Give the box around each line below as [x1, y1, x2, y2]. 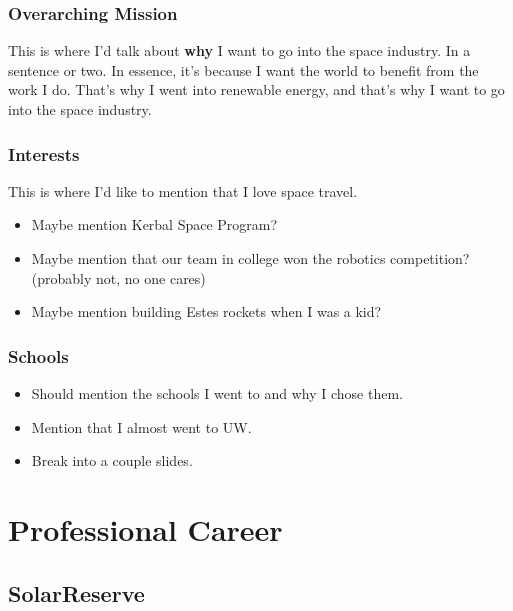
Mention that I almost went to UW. [31, 416, 252, 437]
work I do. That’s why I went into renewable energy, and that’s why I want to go [8, 79, 505, 100]
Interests [8, 141, 80, 166]
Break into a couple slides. [31, 450, 193, 471]
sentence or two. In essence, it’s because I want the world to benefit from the [8, 59, 479, 80]
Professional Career [8, 508, 283, 549]
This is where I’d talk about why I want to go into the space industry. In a [8, 40, 471, 61]
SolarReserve [8, 577, 145, 608]
